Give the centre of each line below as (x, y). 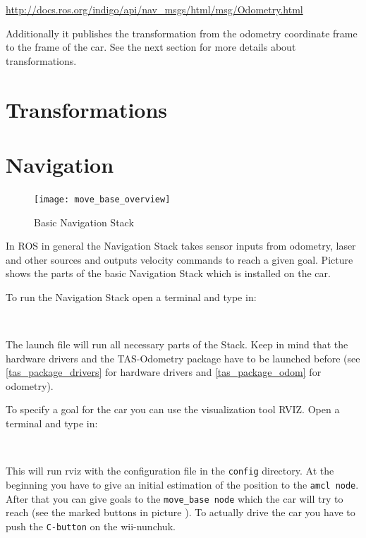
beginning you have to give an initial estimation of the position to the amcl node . (182, 484)
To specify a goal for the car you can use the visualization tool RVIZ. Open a (173, 409)
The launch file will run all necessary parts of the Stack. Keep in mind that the (177, 344)
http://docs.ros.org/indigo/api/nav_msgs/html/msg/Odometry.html (154, 9)
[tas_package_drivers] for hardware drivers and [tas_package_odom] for (164, 372)
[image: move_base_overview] (102, 199)
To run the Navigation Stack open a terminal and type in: (131, 296)
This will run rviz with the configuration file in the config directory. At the (170, 471)
